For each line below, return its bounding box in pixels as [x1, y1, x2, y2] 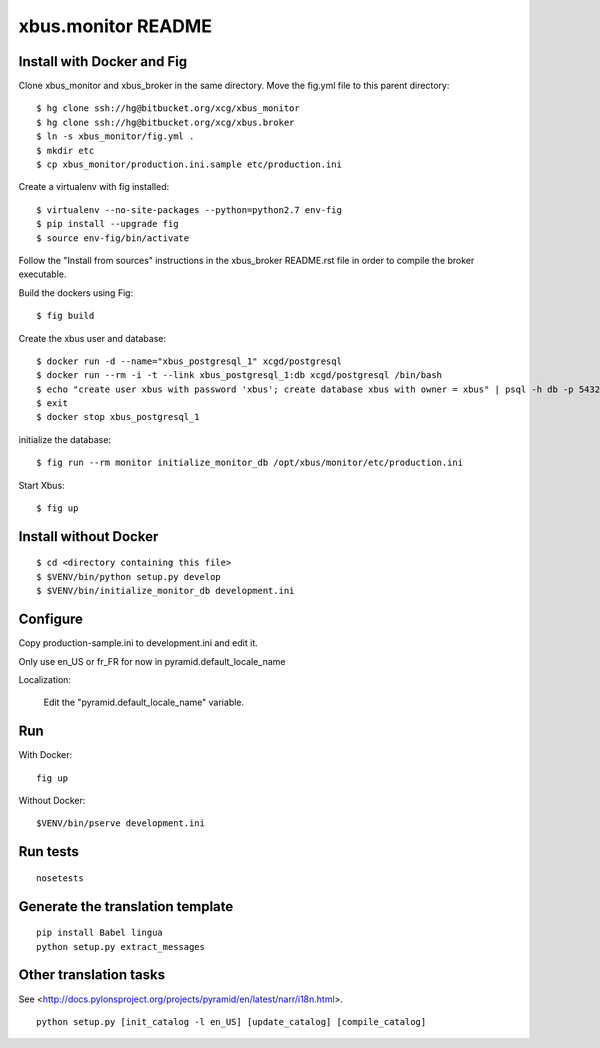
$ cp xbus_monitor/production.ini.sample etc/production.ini [36, 159, 342, 170]
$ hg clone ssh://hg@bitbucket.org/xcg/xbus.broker [36, 116, 295, 128]
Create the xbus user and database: [18, 332, 167, 344]
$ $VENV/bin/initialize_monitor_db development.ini [36, 585, 295, 597]
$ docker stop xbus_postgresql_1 [36, 411, 200, 423]
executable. [18, 268, 67, 280]
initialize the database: [18, 433, 112, 445]
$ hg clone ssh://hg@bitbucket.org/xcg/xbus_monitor [36, 103, 300, 114]
